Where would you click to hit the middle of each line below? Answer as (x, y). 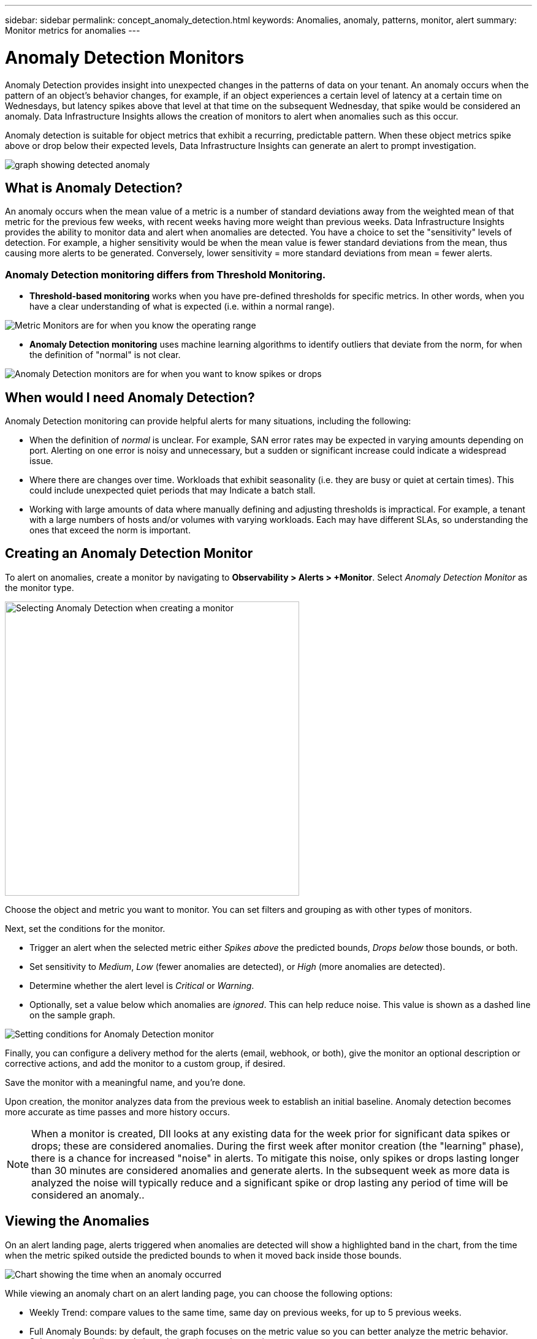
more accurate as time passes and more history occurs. (117, 1112)
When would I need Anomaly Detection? (130, 397)
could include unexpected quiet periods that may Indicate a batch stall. (173, 490)
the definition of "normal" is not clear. (105, 355)
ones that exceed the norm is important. (110, 530)
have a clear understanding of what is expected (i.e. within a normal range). (182, 307)
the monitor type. (40, 587)
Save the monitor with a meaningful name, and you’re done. (125, 1082)
